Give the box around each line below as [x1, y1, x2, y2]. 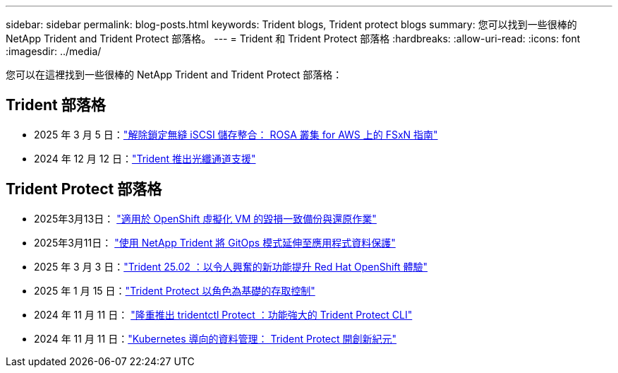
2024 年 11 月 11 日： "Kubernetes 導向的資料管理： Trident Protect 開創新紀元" [34, 332, 397, 345]
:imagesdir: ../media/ [6, 45, 102, 57]
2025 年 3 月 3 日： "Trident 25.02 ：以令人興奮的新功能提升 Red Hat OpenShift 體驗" [34, 260, 428, 273]
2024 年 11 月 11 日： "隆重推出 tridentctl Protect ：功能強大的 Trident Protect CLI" [34, 308, 413, 321]
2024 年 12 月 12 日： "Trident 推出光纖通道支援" [34, 152, 256, 165]
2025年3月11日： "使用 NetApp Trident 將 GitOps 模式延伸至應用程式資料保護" [34, 236, 396, 249]
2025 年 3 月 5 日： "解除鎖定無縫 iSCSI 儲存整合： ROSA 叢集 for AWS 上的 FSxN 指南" [34, 128, 438, 141]
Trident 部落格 [6, 96, 106, 114]
